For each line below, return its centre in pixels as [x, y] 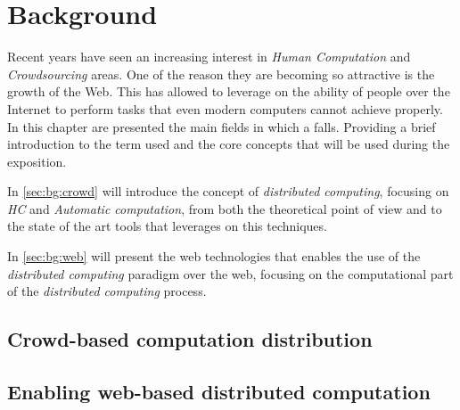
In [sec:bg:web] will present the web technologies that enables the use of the [214, 256]
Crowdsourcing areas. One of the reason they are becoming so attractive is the [221, 74]
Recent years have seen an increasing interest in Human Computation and [209, 57]
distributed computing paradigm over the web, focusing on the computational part [230, 273]
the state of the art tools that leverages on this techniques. [167, 226]
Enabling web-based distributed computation [219, 392]
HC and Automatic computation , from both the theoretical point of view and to [225, 208]
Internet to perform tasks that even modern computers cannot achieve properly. [225, 108]
